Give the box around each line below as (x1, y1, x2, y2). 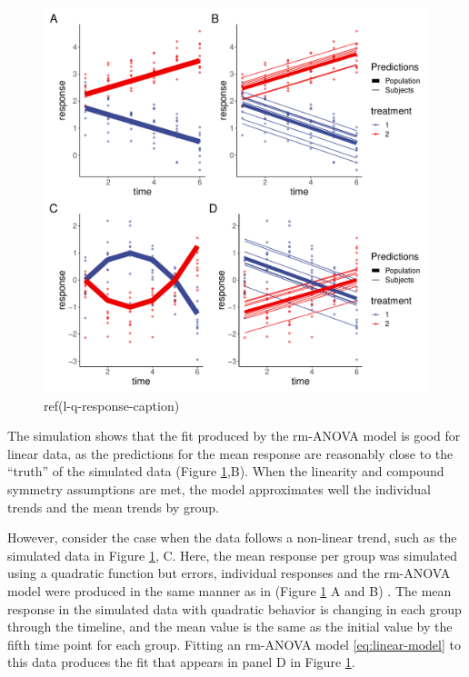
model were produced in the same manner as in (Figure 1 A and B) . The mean (7, 581, 452, 600)
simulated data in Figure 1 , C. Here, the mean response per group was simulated (7, 545, 458, 564)
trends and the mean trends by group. (7, 497, 219, 516)
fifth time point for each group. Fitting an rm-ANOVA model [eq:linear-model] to (7, 634, 461, 653)
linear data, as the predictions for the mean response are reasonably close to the (7, 443, 454, 463)
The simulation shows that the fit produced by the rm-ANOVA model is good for (7, 426, 461, 445)
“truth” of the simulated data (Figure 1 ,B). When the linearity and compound (7, 462, 444, 481)
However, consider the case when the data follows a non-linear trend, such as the (7, 528, 457, 547)
